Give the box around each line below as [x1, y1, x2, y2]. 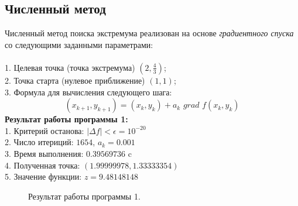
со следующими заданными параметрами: [5, 38, 153, 50]
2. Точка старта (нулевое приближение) [5, 74, 145, 86]
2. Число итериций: [5, 136, 74, 148]
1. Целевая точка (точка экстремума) [5, 61, 135, 73]
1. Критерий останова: [5, 124, 84, 136]
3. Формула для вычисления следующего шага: [5, 85, 172, 98]
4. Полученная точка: [5, 159, 80, 171]
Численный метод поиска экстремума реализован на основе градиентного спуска [5, 27, 294, 39]
